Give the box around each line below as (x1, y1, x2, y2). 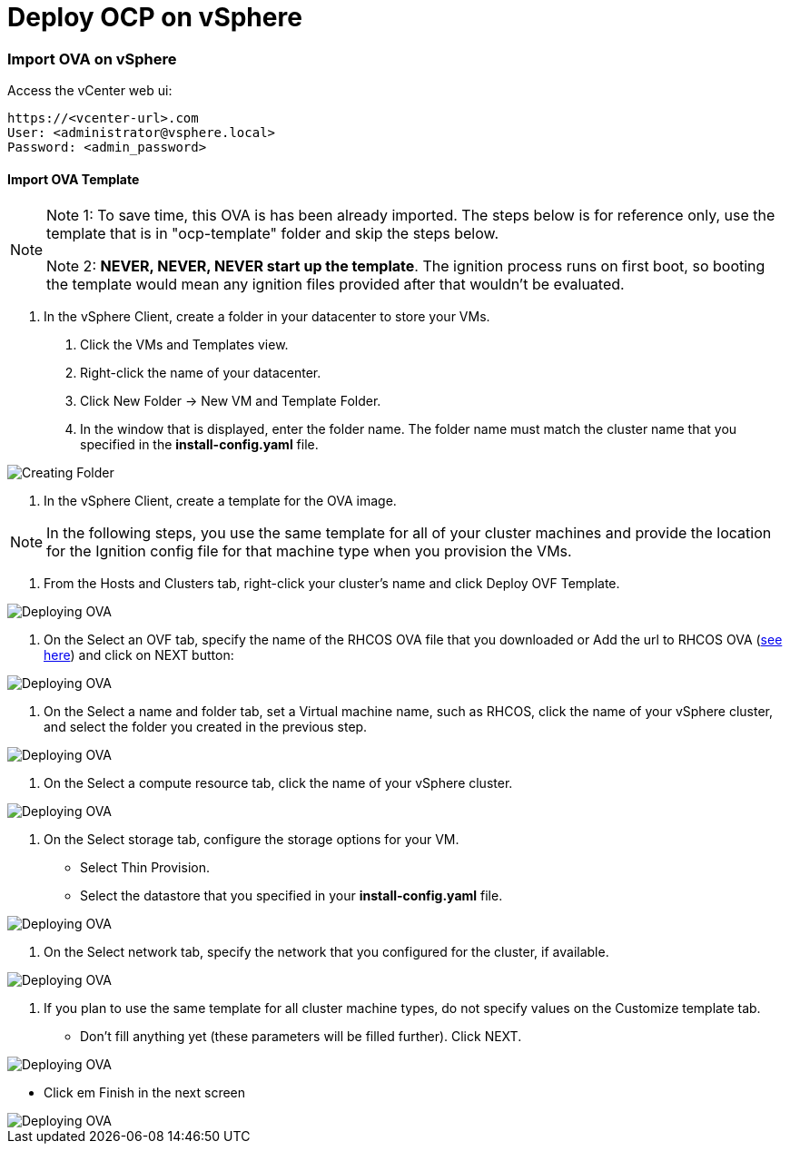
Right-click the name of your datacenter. (80, 365, 321, 381)
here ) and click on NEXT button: (44, 647, 234, 664)
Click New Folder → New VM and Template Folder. (80, 393, 381, 409)
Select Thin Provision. (80, 860, 210, 876)
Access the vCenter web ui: (7, 83, 173, 99)
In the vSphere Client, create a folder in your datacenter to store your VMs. (44, 309, 490, 325)
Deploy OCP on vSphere (7, 2, 302, 33)
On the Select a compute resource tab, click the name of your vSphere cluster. (44, 775, 513, 792)
